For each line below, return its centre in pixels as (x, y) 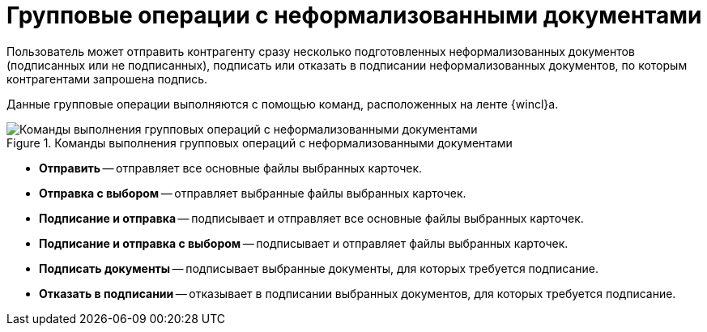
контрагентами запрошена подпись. (107, 79)
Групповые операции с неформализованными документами (354, 15)
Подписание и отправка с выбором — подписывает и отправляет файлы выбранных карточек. (304, 243)
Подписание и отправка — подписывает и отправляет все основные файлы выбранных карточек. (311, 218)
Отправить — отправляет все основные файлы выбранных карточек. (231, 168)
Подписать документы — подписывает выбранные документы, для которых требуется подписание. (319, 268)
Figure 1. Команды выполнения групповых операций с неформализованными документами (260, 143)
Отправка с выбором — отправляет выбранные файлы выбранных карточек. (253, 193)
